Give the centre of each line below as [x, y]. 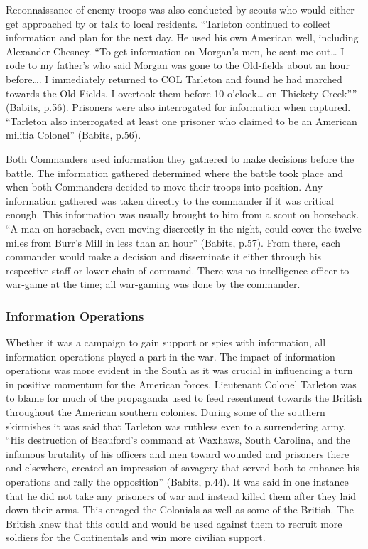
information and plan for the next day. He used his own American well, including [182, 37]
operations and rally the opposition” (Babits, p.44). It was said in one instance [177, 482]
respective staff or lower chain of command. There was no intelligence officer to [178, 270]
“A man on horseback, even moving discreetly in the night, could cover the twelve [184, 228]
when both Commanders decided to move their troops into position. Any [164, 187]
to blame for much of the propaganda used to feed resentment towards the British [184, 398]
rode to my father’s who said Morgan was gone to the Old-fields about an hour [178, 65]
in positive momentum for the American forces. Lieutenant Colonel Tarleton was [181, 384]
